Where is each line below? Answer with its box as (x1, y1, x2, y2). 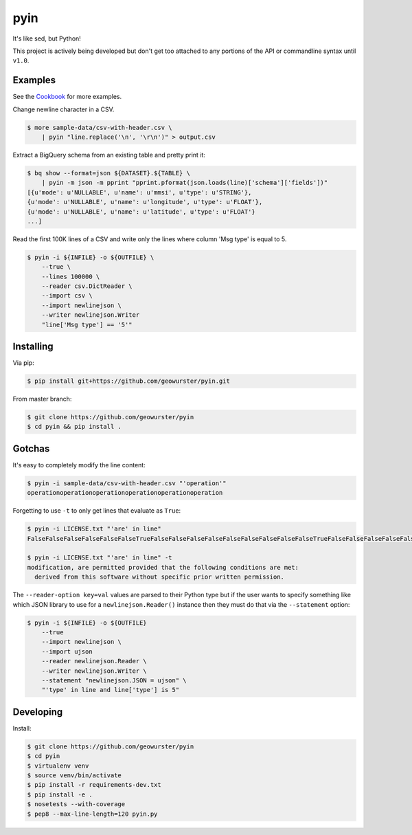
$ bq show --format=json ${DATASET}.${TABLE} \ (27, 169, 190, 177)
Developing (12, 706, 63, 717)
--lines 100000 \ (41, 272, 100, 280)
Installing (12, 341, 54, 353)
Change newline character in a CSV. (12, 105, 115, 113)
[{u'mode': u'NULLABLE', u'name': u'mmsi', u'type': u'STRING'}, (27, 188, 252, 196)
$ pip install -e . (27, 790, 93, 799)
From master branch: (12, 395, 72, 403)
